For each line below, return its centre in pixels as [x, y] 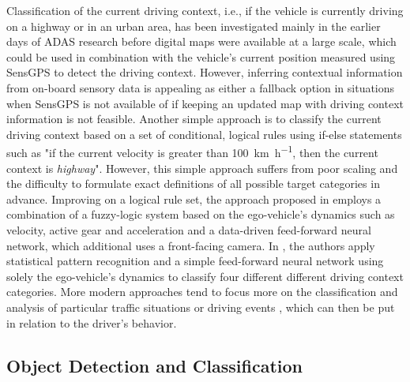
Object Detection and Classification [154, 365]
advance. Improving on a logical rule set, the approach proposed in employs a [194, 198]
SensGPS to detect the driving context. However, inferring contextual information [205, 72]
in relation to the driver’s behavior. [92, 322]
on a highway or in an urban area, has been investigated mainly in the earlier [194, 26]
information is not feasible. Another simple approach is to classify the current [194, 119]
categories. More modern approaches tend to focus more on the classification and [202, 292]
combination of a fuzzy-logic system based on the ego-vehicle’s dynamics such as [201, 214]
